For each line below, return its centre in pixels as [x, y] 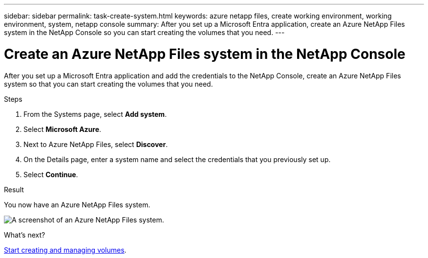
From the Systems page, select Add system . [95, 114]
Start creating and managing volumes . [65, 250]
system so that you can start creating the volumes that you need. [108, 84]
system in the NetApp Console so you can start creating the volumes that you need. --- [144, 32]
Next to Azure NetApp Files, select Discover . [96, 144]
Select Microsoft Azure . [63, 129]
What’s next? [25, 235]
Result [14, 189]
